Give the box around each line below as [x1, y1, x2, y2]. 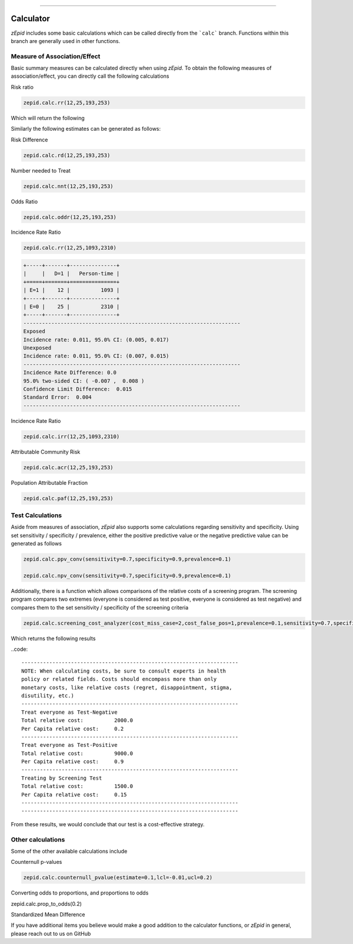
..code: [11, 645, 28, 652]
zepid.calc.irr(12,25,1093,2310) [23, 433, 120, 440]
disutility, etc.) [21, 692, 75, 699]
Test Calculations [11, 511, 62, 519]
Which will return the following [11, 114, 85, 121]
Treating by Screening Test [21, 774, 102, 781]
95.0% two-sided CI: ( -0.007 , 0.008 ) [23, 377, 145, 384]
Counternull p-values [11, 859, 62, 866]
